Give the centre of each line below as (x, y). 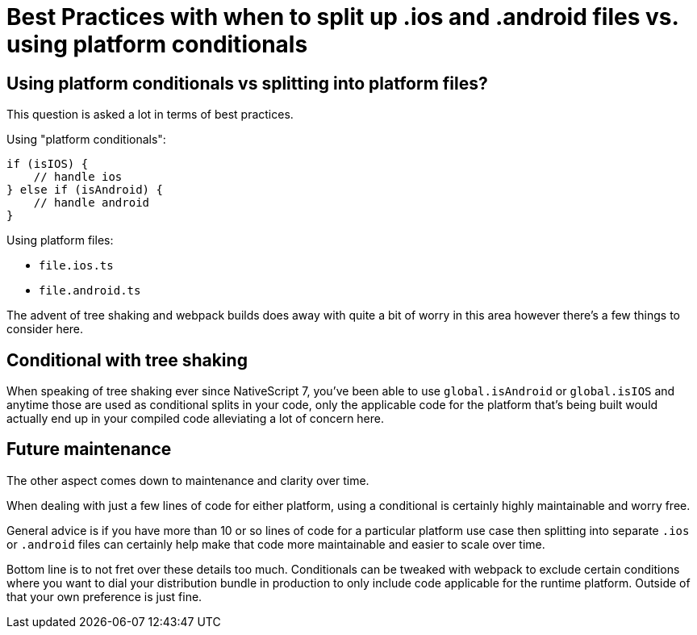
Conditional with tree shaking (127, 360)
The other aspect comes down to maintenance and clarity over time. (188, 480)
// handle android (92, 203)
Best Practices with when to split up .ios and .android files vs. (342, 17)
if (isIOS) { (48, 164)
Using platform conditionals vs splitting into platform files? (247, 83)
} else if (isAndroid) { (85, 190)
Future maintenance (89, 449)
